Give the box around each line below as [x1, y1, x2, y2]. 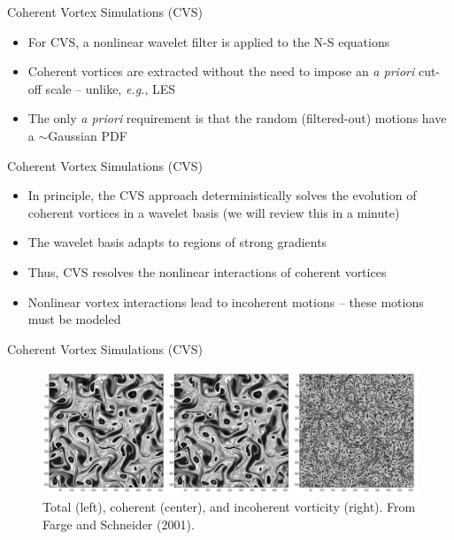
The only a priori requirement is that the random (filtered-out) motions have [27, 109, 447, 127]
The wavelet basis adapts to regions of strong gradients [27, 233, 327, 251]
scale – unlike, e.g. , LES [45, 79, 176, 97]
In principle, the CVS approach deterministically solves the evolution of [27, 186, 417, 204]
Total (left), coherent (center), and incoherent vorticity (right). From [42, 498, 416, 516]
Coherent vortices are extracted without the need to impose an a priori [27, 62, 415, 81]
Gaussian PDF [48, 126, 127, 144]
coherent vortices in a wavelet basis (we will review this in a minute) [27, 203, 400, 221]
